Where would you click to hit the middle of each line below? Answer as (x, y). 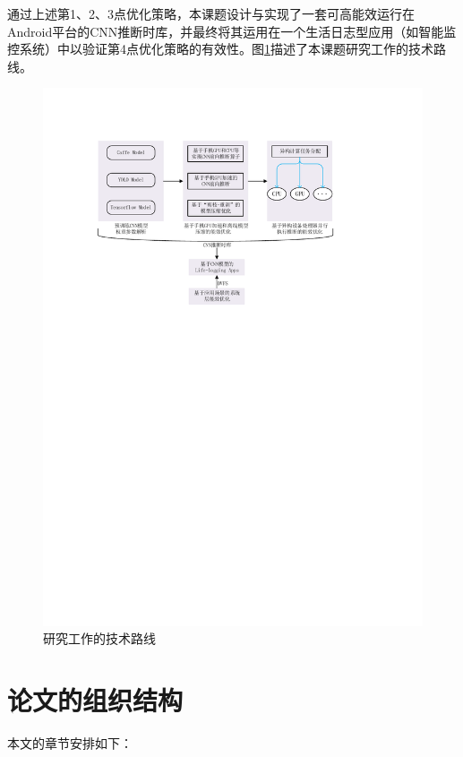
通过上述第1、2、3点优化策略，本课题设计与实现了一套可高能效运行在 (211, 13)
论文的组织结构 (95, 700)
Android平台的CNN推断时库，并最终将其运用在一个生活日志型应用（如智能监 (232, 31)
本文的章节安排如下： (70, 743)
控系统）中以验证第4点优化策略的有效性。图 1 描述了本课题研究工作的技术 (220, 49)
